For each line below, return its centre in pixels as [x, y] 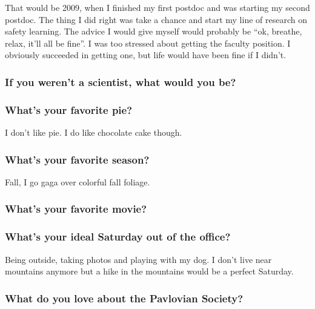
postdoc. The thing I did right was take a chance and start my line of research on [156, 19]
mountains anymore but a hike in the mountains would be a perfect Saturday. [149, 271]
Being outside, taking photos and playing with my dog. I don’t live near [138, 259]
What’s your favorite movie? [76, 209]
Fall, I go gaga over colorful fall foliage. [78, 181]
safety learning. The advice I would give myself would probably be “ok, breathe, [154, 31]
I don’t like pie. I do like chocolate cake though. [94, 132]
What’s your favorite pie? [69, 109]
